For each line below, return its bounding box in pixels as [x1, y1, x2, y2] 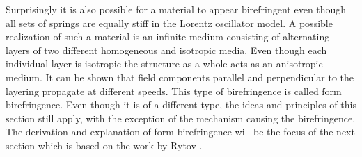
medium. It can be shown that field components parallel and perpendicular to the [6, 69, 354, 84]
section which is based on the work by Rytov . [6, 138, 203, 152]
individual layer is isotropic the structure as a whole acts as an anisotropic [6, 56, 323, 71]
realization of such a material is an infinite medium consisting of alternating [6, 29, 330, 44]
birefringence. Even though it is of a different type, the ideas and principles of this [6, 97, 356, 112]
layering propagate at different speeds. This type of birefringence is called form [6, 83, 342, 98]
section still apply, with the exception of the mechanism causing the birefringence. [6, 110, 356, 125]
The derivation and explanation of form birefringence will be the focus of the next [6, 124, 355, 139]
